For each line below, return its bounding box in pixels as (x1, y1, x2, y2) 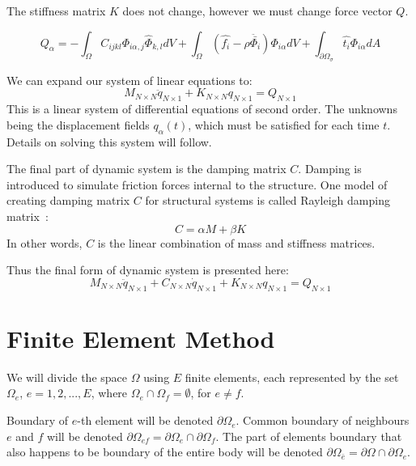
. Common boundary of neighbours (236, 412, 410, 429)
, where (91, 384, 128, 401)
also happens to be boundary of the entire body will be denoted (6, 443, 323, 460)
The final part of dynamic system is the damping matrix (6, 160, 287, 177)
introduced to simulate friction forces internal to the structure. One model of (6, 176, 388, 193)
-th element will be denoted (77, 412, 214, 429)
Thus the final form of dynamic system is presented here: (6, 261, 289, 278)
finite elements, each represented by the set (185, 368, 399, 385)
